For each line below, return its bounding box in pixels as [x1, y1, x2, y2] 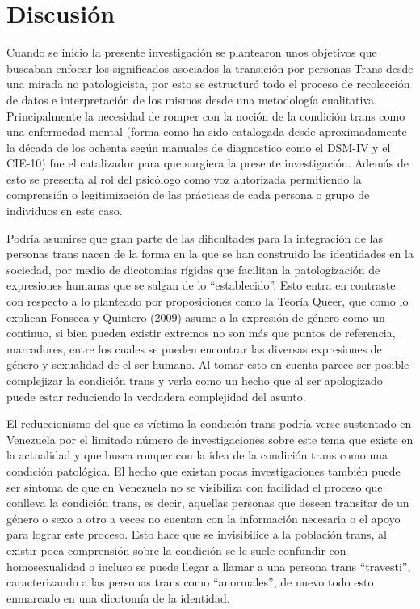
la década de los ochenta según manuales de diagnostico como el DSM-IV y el [6, 138, 391, 155]
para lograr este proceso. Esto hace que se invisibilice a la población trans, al [6, 526, 388, 543]
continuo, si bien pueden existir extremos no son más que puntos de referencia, [6, 324, 396, 341]
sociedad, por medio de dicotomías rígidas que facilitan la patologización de [6, 260, 380, 277]
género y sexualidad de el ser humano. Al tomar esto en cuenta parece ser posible [6, 356, 409, 373]
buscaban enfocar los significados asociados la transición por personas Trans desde [6, 59, 414, 76]
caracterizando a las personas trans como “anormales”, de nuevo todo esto [6, 573, 374, 590]
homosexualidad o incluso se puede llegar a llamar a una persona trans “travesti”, [6, 557, 411, 574]
